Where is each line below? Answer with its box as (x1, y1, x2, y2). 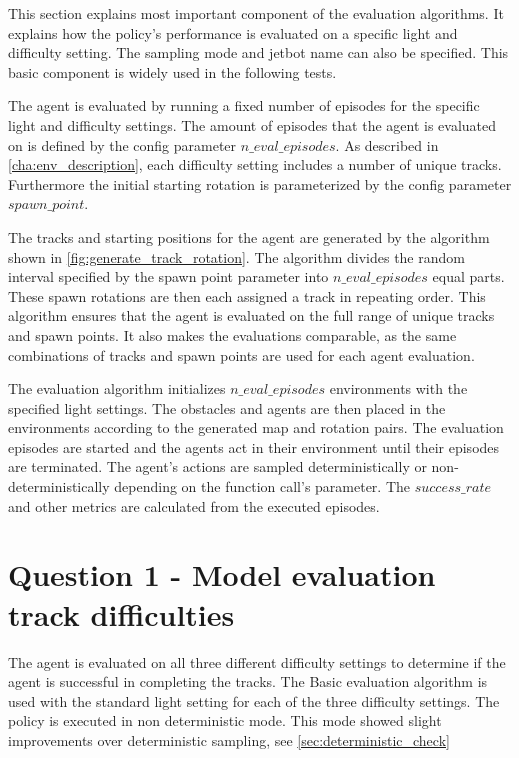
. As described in (335, 134, 439, 155)
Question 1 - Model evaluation (8, 554, 436, 595)
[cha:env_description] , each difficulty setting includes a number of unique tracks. (8, 154, 502, 175)
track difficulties (8, 593, 235, 634)
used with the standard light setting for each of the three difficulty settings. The (8, 690, 500, 711)
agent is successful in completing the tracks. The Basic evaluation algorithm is (8, 671, 488, 692)
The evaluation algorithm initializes (8, 378, 226, 399)
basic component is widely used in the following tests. (8, 61, 337, 82)
